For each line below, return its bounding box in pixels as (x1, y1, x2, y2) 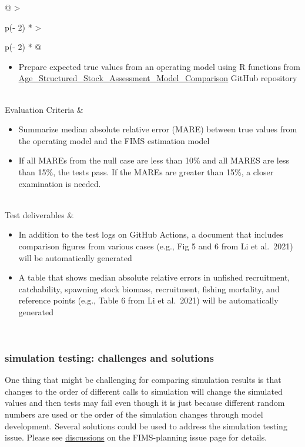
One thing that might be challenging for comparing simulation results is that (5, 373, 281, 386)
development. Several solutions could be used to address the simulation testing (5, 419, 287, 432)
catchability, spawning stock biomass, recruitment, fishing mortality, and (18, 282, 280, 295)
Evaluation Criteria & (5, 103, 83, 115)
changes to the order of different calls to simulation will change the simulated (5, 385, 283, 397)
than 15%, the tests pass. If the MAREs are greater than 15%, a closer (18, 165, 274, 178)
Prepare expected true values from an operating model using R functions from (18, 60, 301, 72)
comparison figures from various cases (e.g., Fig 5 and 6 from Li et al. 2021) (18, 239, 293, 252)
